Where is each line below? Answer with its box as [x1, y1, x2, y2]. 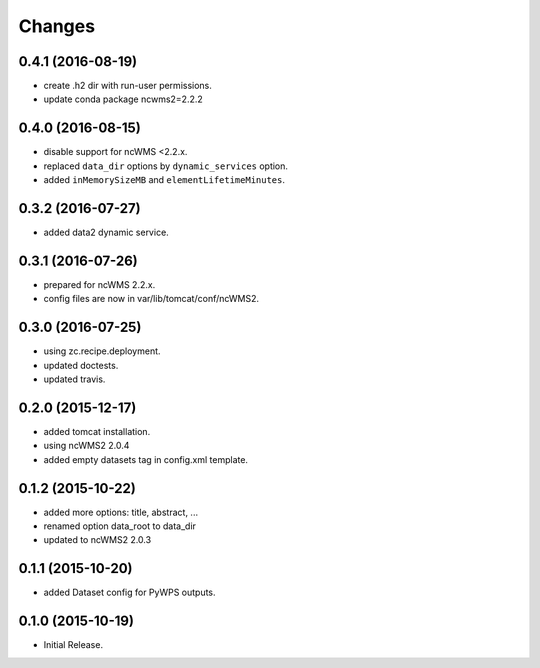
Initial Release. [43, 639, 104, 651]
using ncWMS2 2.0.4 [43, 440, 130, 452]
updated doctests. [43, 359, 119, 371]
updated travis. [43, 373, 106, 385]
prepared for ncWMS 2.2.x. [43, 278, 156, 290]
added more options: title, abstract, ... [43, 506, 199, 518]
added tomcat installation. [43, 425, 151, 437]
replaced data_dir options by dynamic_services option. [43, 160, 289, 172]
